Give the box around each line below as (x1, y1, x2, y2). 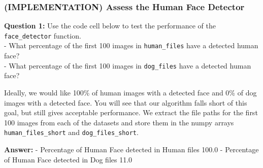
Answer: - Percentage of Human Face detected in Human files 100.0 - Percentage (4, 144, 259, 154)
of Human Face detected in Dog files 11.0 (4, 154, 133, 164)
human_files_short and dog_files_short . (4, 127, 139, 138)
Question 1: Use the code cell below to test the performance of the (4, 20, 216, 31)
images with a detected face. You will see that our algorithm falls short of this (4, 97, 247, 108)
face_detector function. (4, 30, 81, 41)
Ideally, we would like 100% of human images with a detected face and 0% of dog (4, 87, 257, 97)
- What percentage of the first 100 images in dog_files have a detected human (4, 60, 251, 71)
